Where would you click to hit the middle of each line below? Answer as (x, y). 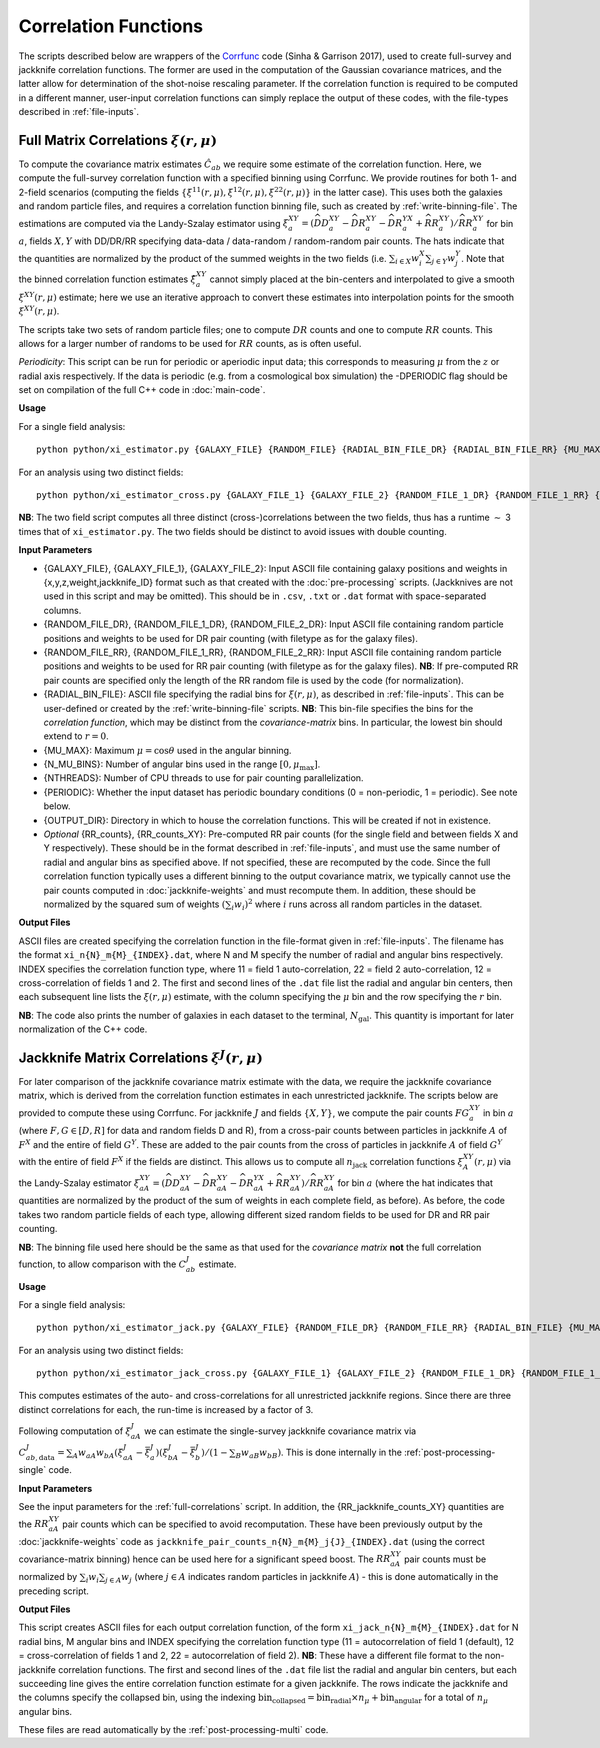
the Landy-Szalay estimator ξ (79, 1182)
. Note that (483, 258)
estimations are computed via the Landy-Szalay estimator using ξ (153, 223)
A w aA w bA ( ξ (98, 1453)
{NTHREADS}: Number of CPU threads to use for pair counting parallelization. (203, 778)
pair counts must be (445, 1559)
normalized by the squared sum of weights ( (134, 904)
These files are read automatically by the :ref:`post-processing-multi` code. (173, 1730)
